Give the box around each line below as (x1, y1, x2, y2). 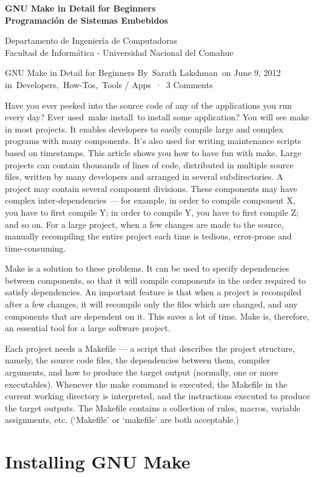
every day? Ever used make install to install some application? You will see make (5, 111, 310, 123)
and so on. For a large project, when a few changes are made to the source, (5, 218, 284, 230)
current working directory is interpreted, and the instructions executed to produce (5, 389, 310, 402)
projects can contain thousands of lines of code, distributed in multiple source (5, 158, 294, 171)
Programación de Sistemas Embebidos (5, 13, 168, 26)
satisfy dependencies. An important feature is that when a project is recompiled (5, 286, 302, 298)
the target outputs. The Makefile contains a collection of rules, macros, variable (5, 401, 300, 414)
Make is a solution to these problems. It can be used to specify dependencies (5, 262, 290, 275)
